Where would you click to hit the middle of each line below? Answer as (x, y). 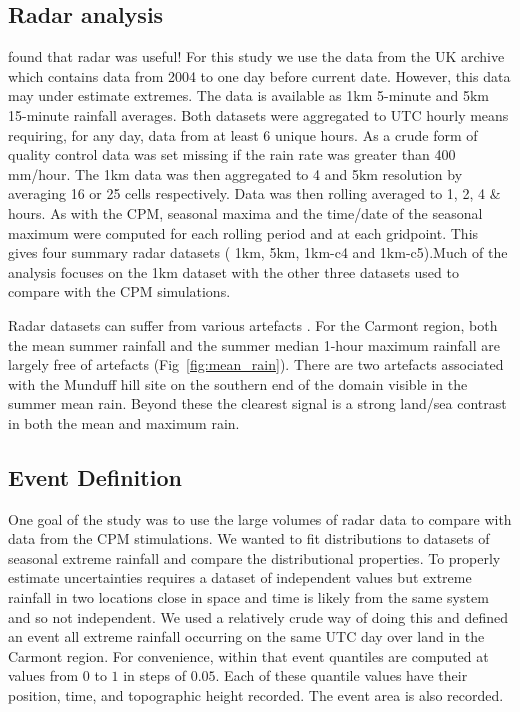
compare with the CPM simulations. (119, 291)
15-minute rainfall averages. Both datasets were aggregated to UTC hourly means (258, 114)
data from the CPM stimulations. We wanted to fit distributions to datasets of (249, 538)
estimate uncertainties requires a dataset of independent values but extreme (240, 577)
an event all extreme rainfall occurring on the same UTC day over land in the (246, 636)
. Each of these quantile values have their (341, 675)
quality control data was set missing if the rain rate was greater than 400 (232, 154)
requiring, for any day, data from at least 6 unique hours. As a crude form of (243, 134)
